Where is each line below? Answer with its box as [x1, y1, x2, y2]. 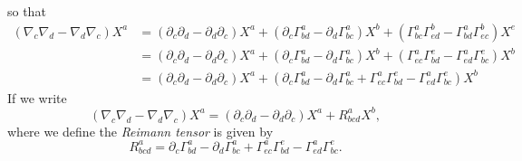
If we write [7, 88, 67, 107]
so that [7, 2, 46, 20]
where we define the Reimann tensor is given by [7, 121, 274, 140]
